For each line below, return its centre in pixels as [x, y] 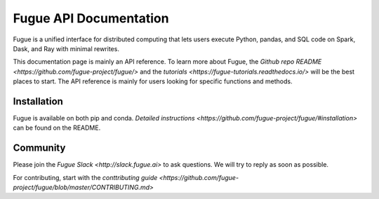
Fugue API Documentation [91, 18]
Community [39, 148]
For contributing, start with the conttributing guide [85, 177]
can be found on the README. [57, 128]
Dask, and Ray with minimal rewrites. [66, 48]
